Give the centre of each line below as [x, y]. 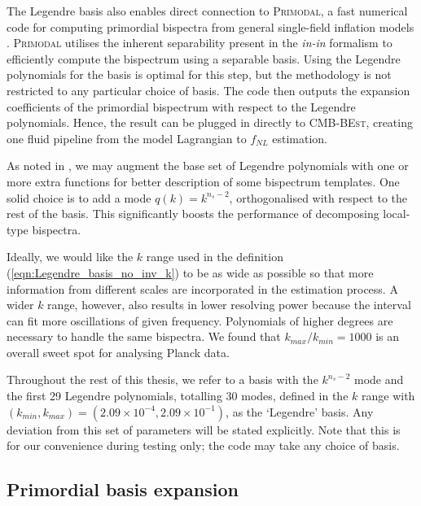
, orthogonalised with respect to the [318, 197]
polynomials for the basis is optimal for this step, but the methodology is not [199, 74]
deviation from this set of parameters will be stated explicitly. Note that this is [204, 429]
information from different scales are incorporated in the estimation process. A [202, 288]
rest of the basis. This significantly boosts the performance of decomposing [193, 214]
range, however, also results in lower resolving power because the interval [229, 305]
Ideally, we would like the [70, 257]
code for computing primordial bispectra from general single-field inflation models [210, 26]
